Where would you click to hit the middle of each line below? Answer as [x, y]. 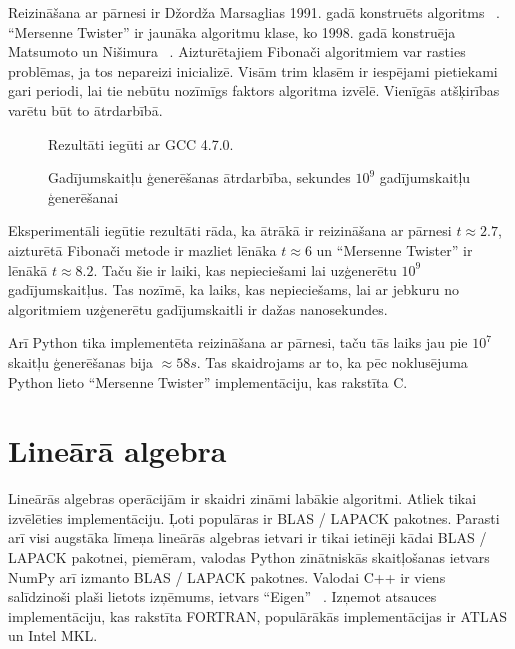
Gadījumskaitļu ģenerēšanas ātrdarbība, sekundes [199, 177]
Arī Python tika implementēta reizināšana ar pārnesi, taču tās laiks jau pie [238, 342]
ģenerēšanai [83, 196]
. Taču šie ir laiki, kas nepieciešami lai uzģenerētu [245, 269]
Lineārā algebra [117, 450]
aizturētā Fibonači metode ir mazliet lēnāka [142, 249]
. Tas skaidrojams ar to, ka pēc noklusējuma [332, 361]
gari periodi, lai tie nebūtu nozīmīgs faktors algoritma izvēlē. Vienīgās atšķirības [254, 90]
